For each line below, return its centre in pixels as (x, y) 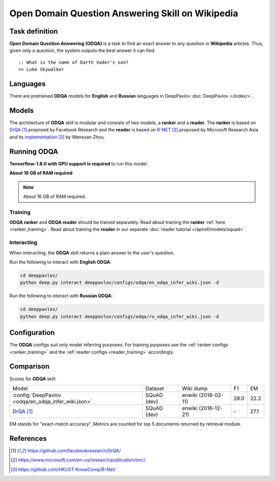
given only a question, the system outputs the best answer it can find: (82, 50)
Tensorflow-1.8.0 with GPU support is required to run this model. (79, 163)
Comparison (30, 366)
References (28, 438)
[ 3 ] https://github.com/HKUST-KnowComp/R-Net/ (63, 469)
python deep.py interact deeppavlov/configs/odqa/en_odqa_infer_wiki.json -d (119, 283)
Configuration (32, 333)
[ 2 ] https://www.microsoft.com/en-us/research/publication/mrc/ (78, 460)
